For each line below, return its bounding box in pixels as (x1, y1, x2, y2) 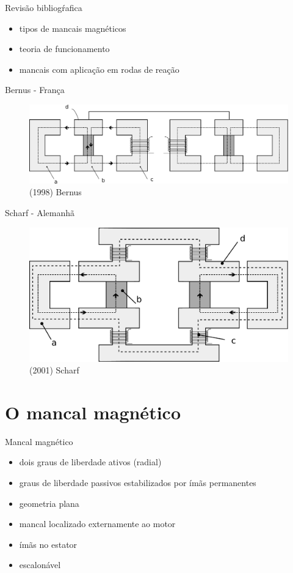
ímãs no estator (19, 537, 78, 550)
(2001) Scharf (29, 364, 79, 376)
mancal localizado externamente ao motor (19, 517, 176, 530)
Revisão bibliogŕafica (5, 1, 82, 13)
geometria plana (19, 496, 79, 509)
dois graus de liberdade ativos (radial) (19, 455, 162, 468)
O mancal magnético (5, 399, 181, 424)
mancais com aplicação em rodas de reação (19, 62, 179, 75)
